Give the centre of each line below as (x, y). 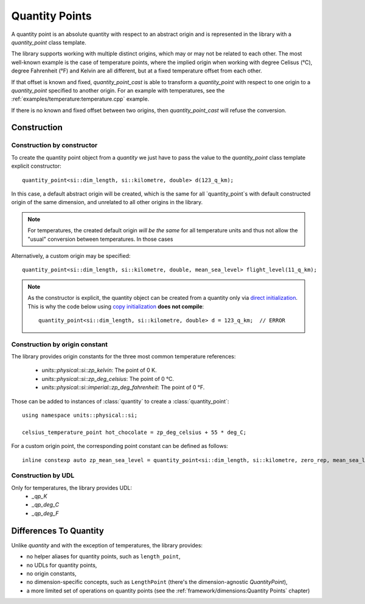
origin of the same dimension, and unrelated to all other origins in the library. (107, 202)
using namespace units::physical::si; (80, 415)
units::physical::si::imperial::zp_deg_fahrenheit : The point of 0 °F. (123, 388)
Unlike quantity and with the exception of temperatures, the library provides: (107, 545)
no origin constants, (51, 574)
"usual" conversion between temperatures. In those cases (100, 239)
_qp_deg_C (46, 505)
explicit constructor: (36, 166)
